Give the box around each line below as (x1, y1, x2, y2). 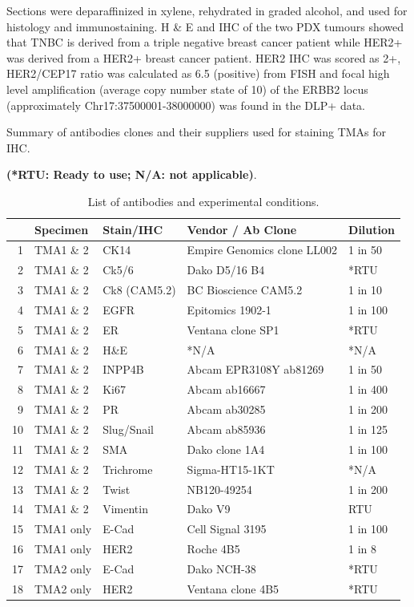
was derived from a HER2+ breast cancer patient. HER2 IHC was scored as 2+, (6, 49, 401, 66)
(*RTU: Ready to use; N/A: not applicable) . (6, 166, 257, 183)
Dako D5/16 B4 (187, 261, 265, 278)
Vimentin (102, 500, 148, 517)
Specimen (34, 221, 89, 237)
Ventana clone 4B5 (187, 580, 279, 597)
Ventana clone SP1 (187, 321, 279, 338)
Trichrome (102, 460, 153, 477)
